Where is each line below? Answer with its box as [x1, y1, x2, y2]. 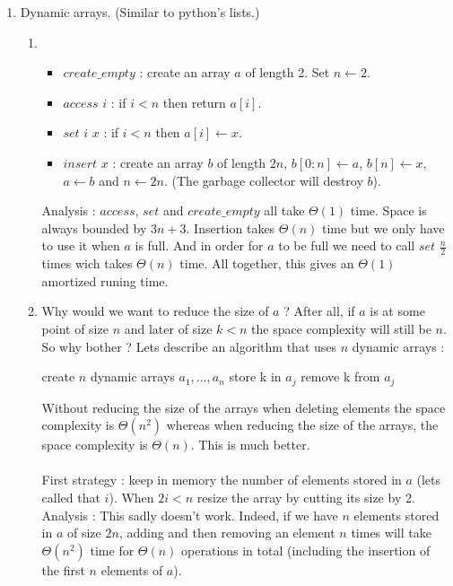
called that [41, 487, 100, 506]
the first [41, 560, 85, 579]
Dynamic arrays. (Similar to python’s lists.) [20, 3, 260, 21]
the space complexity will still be [251, 319, 431, 337]
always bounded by [41, 218, 147, 237]
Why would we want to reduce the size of [41, 302, 269, 320]
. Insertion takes [186, 218, 275, 237]
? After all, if [283, 302, 355, 320]
